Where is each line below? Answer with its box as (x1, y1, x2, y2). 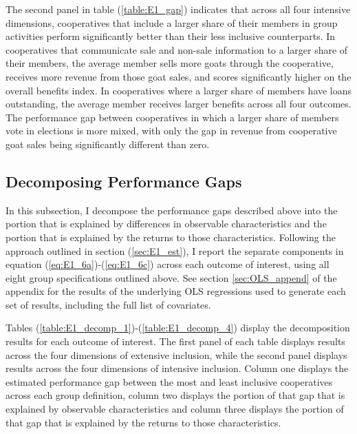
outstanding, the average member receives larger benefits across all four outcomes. (6, 96, 351, 111)
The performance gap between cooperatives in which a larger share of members (6, 110, 339, 124)
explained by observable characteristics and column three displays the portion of (6, 402, 344, 416)
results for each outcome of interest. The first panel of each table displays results (6, 334, 345, 349)
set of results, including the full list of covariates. (6, 297, 211, 311)
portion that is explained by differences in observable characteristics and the (6, 216, 327, 231)
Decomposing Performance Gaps (6, 170, 242, 192)
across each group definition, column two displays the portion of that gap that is (6, 388, 345, 402)
